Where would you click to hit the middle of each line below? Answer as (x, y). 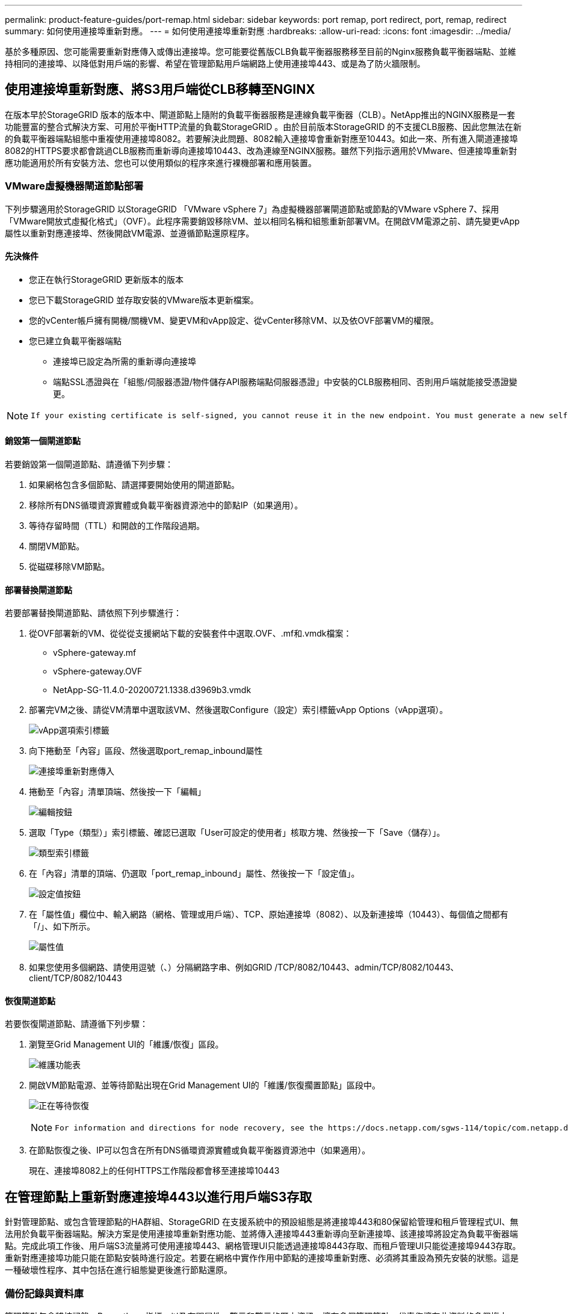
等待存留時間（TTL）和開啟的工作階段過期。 (117, 526)
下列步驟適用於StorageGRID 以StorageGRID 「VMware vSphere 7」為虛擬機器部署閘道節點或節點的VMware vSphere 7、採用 (252, 209)
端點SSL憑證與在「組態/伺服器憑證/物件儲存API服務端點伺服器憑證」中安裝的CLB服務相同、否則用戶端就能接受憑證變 (285, 381)
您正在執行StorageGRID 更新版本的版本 (106, 279)
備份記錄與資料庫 (44, 1293)
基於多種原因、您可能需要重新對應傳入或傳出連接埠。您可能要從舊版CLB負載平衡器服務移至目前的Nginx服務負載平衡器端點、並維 (261, 51)
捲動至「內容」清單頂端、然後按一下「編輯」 (117, 792)
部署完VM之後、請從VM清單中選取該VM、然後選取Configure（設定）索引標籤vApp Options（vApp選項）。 (239, 710)
